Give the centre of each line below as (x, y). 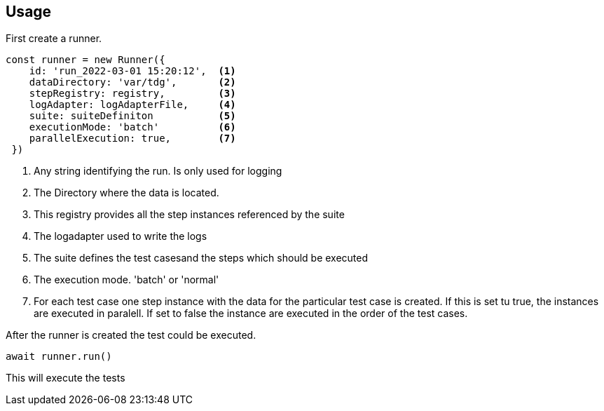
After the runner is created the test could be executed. (131, 335)
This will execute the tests (66, 378)
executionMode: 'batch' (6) (132, 127)
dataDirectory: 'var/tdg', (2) (132, 82)
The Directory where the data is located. (126, 193)
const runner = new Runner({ (85, 60)
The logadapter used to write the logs (121, 236)
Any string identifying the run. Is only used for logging (158, 171)
